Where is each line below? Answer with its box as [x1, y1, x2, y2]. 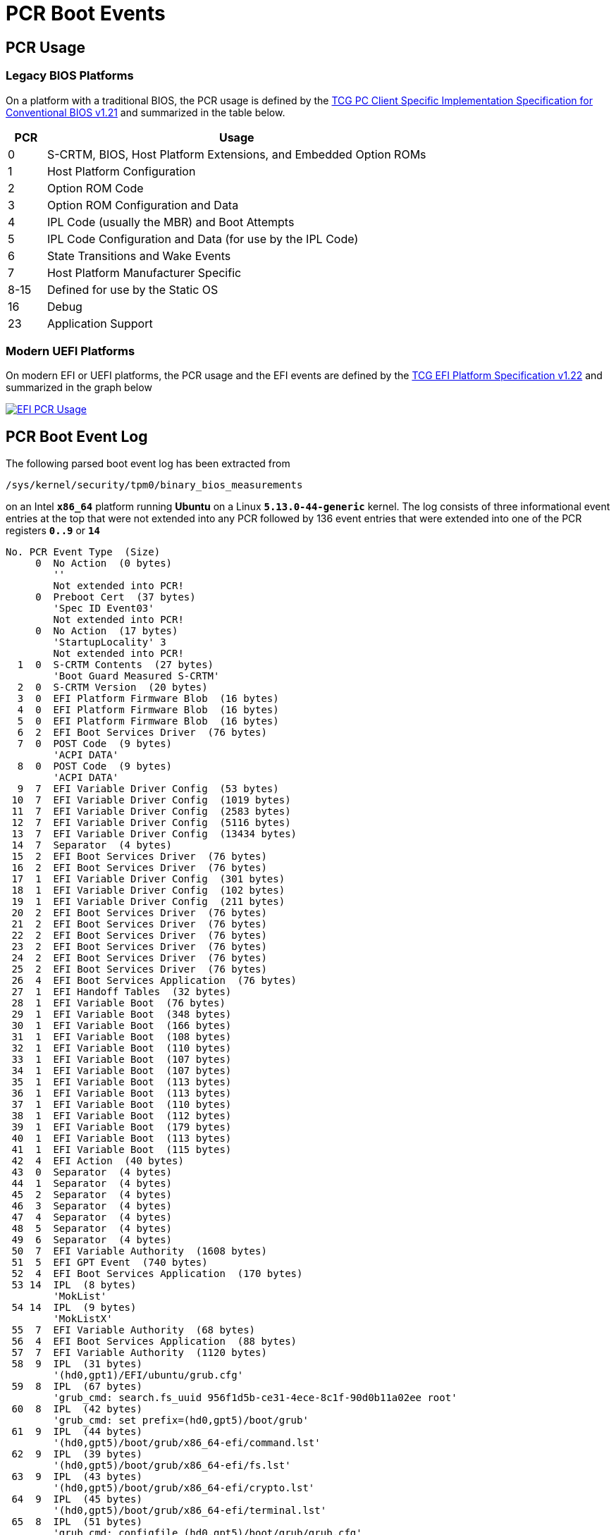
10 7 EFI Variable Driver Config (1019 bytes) [11, 794, 291, 806]
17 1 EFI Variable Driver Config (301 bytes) [11, 873, 285, 885]
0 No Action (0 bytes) [35, 557, 173, 569]
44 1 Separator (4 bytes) [11, 1178, 173, 1190]
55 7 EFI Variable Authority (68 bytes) [11, 1324, 256, 1336]
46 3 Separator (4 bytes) [11, 1200, 173, 1212]
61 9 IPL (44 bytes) [11, 1426, 142, 1438]
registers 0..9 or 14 [6, 524, 100, 537]
